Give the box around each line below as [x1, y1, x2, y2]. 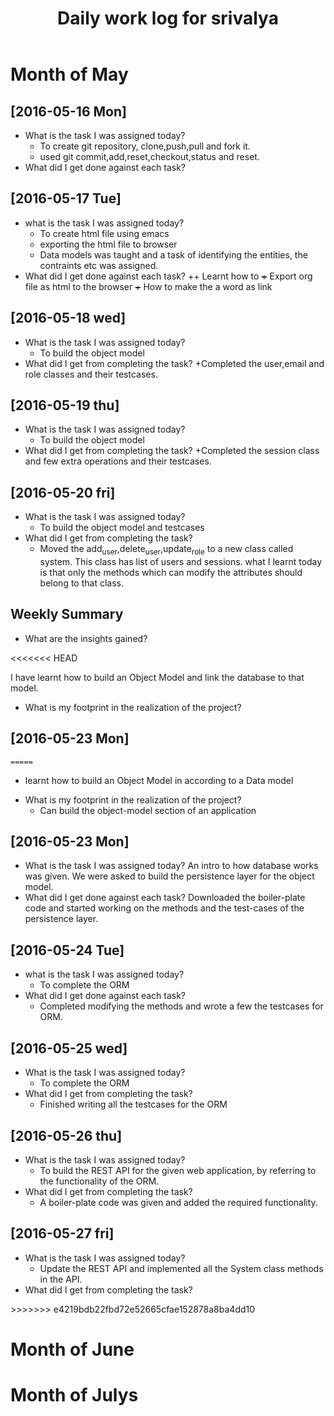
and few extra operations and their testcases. [24, 455, 212, 467]
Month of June [10, 1338, 135, 1361]
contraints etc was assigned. [39, 259, 159, 271]
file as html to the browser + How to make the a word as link [24, 280, 273, 292]
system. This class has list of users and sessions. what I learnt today [39, 556, 323, 568]
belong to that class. [39, 577, 124, 589]
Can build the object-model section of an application [39, 804, 257, 816]
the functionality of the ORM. [39, 1175, 160, 1187]
